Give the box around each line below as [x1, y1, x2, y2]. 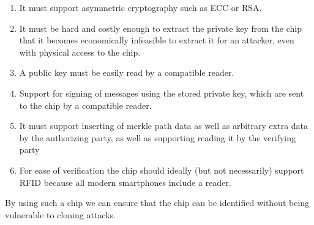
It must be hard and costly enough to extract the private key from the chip [19, 21, 302, 34]
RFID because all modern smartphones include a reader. [19, 175, 231, 188]
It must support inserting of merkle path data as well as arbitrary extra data [19, 119, 308, 132]
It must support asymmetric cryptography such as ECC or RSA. [19, 1, 262, 13]
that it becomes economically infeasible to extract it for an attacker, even [19, 34, 294, 46]
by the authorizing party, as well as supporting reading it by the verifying [19, 131, 296, 144]
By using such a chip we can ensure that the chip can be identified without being [5, 196, 310, 209]
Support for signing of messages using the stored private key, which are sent [19, 86, 304, 99]
